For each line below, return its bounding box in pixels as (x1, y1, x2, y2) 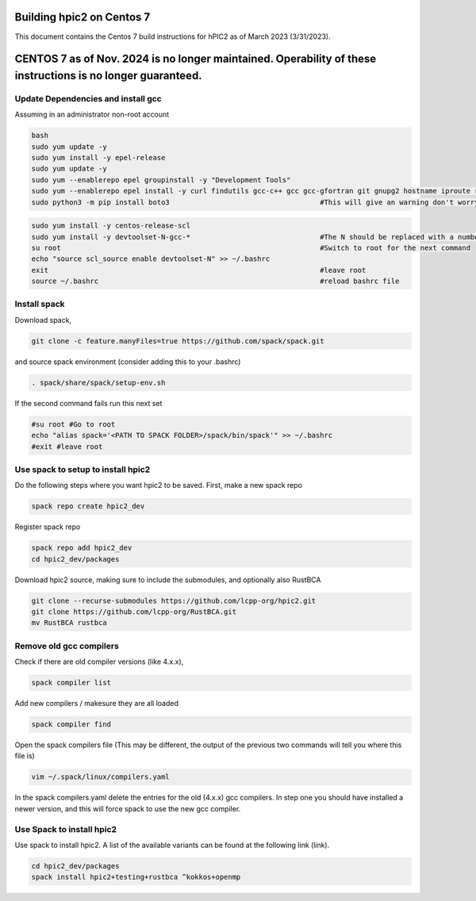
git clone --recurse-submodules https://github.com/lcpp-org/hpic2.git (31, 596, 317, 605)
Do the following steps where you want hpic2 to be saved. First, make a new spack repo (14, 481, 303, 490)
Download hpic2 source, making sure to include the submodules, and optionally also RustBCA (14, 575, 321, 585)
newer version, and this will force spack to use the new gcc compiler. (14, 803, 241, 813)
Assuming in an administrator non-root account (14, 109, 170, 119)
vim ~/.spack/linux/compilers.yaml (31, 773, 170, 781)
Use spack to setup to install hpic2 (14, 464, 151, 475)
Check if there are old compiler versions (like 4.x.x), (14, 657, 184, 666)
